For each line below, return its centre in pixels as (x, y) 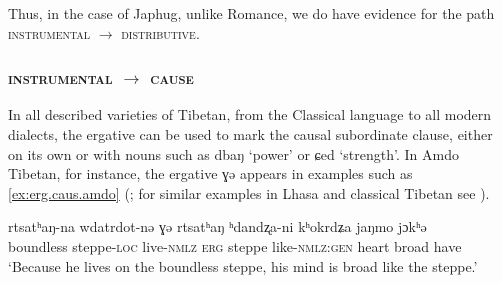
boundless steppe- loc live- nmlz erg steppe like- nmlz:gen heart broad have (235, 245)
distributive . (160, 32)
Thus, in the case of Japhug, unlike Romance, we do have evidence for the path (251, 13)
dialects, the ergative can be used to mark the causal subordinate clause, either (250, 134)
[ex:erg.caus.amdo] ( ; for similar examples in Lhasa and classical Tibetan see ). (249, 192)
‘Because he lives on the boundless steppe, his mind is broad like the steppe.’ (243, 265)
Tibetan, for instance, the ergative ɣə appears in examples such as (210, 173)
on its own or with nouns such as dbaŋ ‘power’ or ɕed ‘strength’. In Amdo (233, 153)
